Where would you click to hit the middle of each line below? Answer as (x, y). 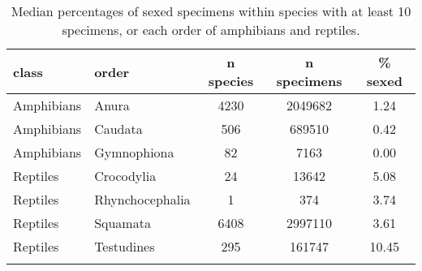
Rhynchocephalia (142, 199)
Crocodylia (125, 176)
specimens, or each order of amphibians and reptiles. (211, 30)
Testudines (125, 246)
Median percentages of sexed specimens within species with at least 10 (211, 11)
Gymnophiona (134, 152)
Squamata (123, 223)
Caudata (118, 129)
